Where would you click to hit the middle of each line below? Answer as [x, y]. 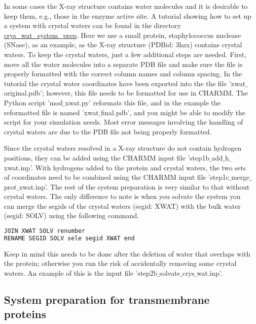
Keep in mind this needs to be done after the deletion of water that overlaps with [127, 253]
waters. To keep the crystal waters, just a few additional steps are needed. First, [125, 54]
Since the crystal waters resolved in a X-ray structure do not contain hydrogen [123, 148]
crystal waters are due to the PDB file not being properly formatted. [108, 131]
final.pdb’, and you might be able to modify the [173, 112]
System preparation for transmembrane [107, 299]
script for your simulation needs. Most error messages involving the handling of [124, 122]
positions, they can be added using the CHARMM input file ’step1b [107, 157]
